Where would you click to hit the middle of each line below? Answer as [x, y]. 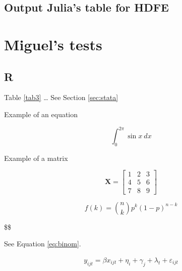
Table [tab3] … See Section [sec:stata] [61, 97]
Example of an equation [41, 114]
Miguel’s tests [53, 44]
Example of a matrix [36, 158]
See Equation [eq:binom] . [43, 244]
